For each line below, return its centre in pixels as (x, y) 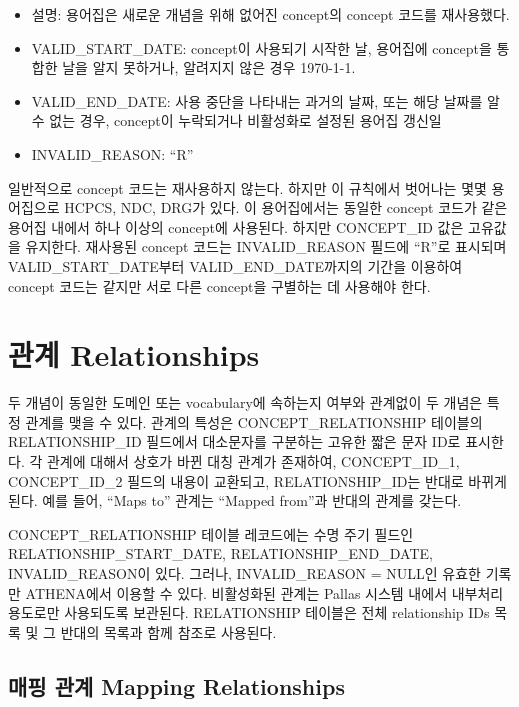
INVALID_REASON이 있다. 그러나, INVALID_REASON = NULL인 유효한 (244, 573)
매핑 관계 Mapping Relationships (176, 685)
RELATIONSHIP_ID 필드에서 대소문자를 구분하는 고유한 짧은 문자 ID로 (234, 441)
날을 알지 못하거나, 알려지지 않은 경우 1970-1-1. (209, 67)
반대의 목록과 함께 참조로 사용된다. (168, 631)
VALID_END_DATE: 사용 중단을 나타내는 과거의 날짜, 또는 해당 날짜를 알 (265, 100)
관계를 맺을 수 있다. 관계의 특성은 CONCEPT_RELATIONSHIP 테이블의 (254, 421)
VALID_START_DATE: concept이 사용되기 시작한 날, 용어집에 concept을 (261, 47)
